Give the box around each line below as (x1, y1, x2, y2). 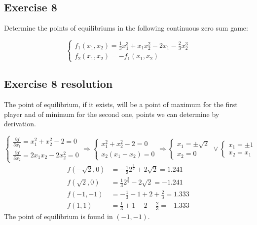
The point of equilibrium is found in (4, 211, 113, 222)
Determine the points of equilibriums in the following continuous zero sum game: (4, 23, 248, 33)
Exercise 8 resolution (4, 76, 113, 91)
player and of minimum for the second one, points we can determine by (4, 109, 220, 119)
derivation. (4, 118, 37, 129)
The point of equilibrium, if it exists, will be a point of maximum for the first (4, 99, 238, 109)
